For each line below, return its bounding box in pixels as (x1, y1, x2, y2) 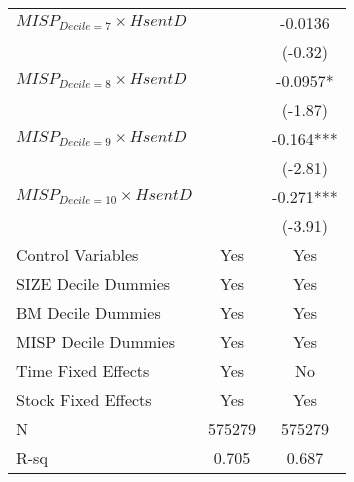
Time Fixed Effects (16, 359, 150, 382)
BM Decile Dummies (16, 301, 161, 324)
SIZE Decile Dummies (16, 272, 171, 295)
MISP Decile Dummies (16, 330, 175, 353)
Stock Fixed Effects (16, 388, 152, 411)
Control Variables (16, 243, 139, 266)
